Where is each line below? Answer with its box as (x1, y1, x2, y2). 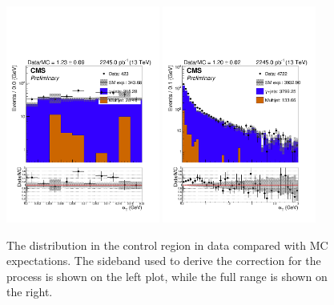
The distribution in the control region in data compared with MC (6, 236, 328, 253)
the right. (6, 283, 53, 300)
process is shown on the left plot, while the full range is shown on (6, 267, 328, 284)
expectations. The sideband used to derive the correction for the (6, 252, 321, 269)
